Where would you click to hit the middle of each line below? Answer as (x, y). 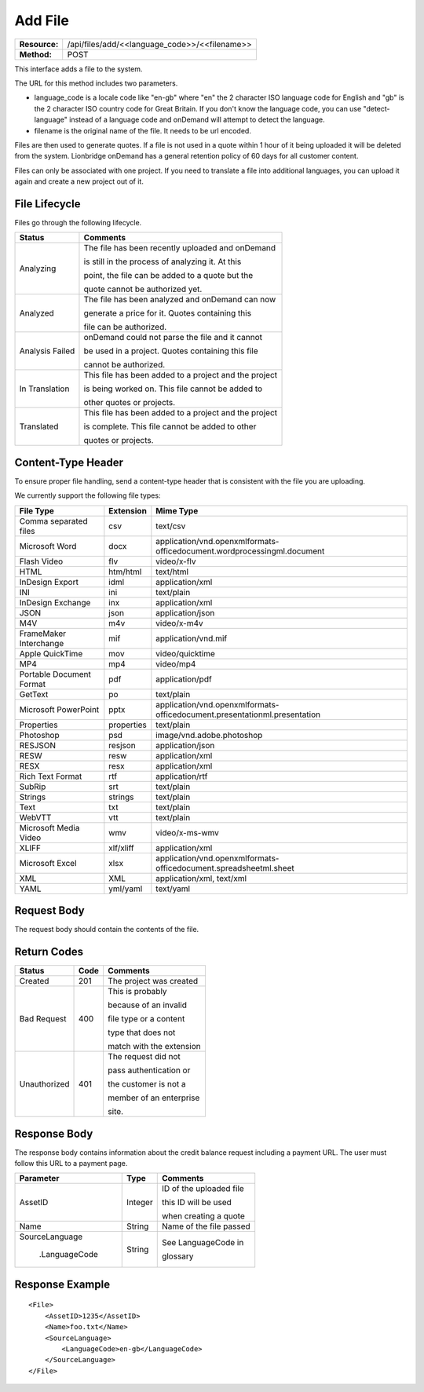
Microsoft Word (48, 546)
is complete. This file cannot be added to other (170, 426)
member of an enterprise (154, 1098)
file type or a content (146, 1019)
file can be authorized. (125, 327)
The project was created (153, 981)
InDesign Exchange (55, 602)
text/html (172, 572)
